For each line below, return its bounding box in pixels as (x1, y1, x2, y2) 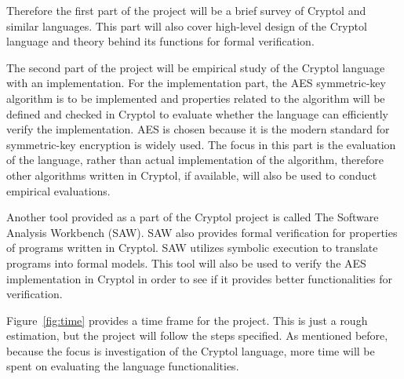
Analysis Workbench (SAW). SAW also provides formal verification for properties (6, 224, 398, 240)
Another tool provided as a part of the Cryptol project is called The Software (6, 209, 379, 225)
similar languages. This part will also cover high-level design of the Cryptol (6, 17, 367, 34)
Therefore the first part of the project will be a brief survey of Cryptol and (6, 2, 366, 18)
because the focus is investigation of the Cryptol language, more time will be (6, 342, 375, 359)
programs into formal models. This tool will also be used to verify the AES (6, 254, 366, 271)
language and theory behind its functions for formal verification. (6, 33, 315, 49)
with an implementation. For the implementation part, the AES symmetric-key (6, 75, 386, 91)
